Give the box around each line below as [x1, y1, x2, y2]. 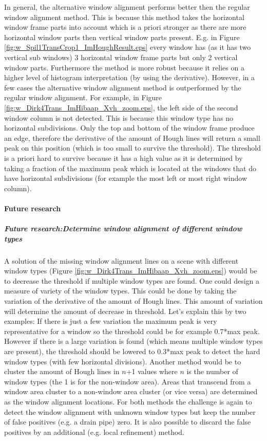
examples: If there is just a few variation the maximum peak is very [4, 316, 217, 326]
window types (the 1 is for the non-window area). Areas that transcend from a [4, 376, 251, 387]
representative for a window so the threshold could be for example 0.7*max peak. [4, 325, 260, 336]
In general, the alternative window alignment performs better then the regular [4, 2, 250, 12]
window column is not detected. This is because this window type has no [4, 112, 234, 123]
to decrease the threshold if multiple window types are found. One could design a [4, 275, 260, 286]
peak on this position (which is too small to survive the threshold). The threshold [4, 142, 261, 153]
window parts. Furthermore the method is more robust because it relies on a [4, 62, 244, 72]
